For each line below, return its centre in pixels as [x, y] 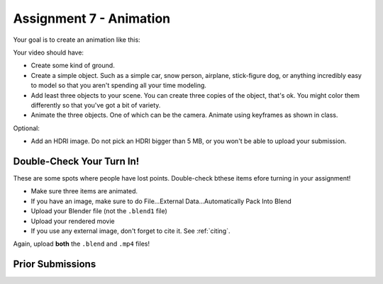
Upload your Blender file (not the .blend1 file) [99, 211]
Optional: [27, 128]
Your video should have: [49, 52]
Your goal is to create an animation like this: [77, 40]
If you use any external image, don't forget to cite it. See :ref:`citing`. [131, 231]
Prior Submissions [55, 265]
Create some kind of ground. [73, 66]
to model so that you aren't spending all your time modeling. [119, 86]
